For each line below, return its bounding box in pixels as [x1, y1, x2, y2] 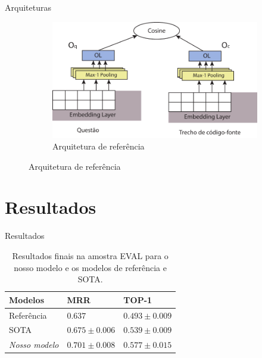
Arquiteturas [5, 1, 51, 13]
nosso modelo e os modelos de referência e [14, 261, 167, 273]
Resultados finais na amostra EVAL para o [12, 250, 169, 262]
